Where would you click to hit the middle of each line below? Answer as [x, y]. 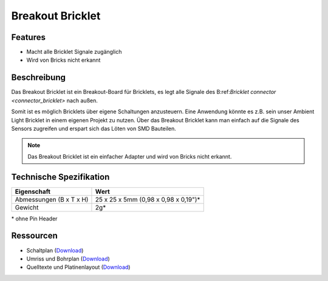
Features [28, 37]
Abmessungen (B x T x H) [52, 199]
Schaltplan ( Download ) [55, 250]
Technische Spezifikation [60, 177]
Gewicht [27, 207]
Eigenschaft [33, 191]
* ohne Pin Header [34, 219]
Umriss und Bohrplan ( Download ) [68, 259]
